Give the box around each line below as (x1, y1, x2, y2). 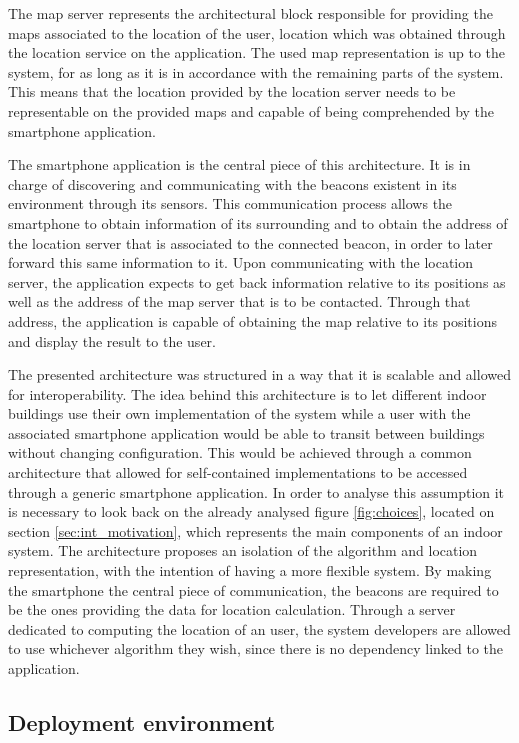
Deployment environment (8, 706, 276, 737)
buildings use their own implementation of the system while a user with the (8, 403, 471, 424)
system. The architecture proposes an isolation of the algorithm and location (8, 540, 478, 561)
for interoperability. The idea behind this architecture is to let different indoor (8, 383, 487, 404)
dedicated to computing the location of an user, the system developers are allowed (8, 618, 511, 639)
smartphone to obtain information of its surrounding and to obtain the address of (8, 212, 508, 233)
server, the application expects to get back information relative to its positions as (8, 271, 506, 292)
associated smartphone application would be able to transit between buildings (8, 422, 485, 443)
